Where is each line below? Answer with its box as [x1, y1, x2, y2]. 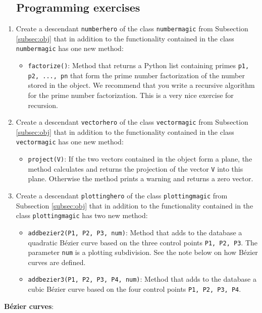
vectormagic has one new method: [16, 136, 124, 147]
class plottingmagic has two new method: [16, 210, 148, 221]
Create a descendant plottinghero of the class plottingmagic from [16, 190, 228, 201]
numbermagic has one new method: [16, 43, 124, 54]
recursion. [28, 99, 58, 110]
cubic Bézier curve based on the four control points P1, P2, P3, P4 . [28, 284, 241, 294]
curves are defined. [28, 256, 86, 267]
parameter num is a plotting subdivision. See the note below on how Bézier [28, 247, 258, 257]
